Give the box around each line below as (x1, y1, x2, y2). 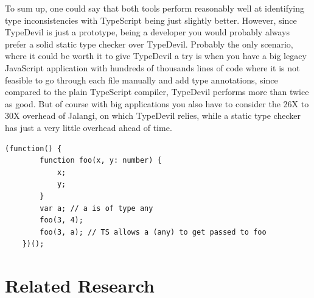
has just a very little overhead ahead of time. (5, 121, 172, 133)
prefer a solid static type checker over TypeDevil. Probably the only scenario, (5, 37, 293, 50)
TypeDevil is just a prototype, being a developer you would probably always (5, 26, 290, 38)
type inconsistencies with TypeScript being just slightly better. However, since (5, 13, 297, 26)
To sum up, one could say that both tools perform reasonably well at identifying (5, 2, 305, 14)
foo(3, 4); (40, 216, 83, 225)
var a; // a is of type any (40, 204, 153, 213)
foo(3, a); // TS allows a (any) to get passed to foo (40, 227, 267, 236)
